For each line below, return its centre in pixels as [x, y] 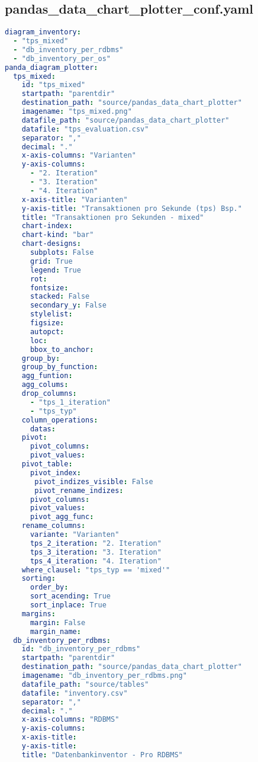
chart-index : [47, 226]
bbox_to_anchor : [62, 349]
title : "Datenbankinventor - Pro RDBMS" [102, 755]
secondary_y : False [68, 305]
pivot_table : [47, 464]
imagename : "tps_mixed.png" [77, 112]
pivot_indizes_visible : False [94, 481]
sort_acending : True [70, 596]
